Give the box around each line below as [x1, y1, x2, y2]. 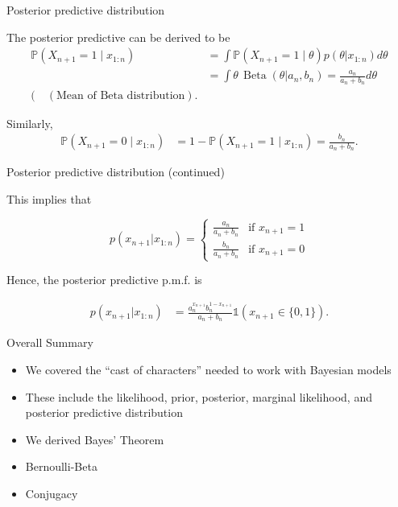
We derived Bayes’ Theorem [25, 431, 164, 447]
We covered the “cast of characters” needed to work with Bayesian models [25, 361, 392, 378]
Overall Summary [6, 334, 93, 351]
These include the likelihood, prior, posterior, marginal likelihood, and [25, 388, 372, 405]
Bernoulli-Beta [25, 458, 97, 475]
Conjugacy [25, 485, 78, 502]
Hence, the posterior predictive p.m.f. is [6, 271, 202, 288]
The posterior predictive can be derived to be [6, 28, 230, 45]
